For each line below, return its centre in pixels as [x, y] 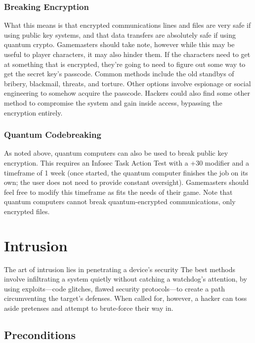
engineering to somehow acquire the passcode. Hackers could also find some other [127, 93]
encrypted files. [27, 211]
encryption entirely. [33, 112]
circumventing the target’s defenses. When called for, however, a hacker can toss [126, 298]
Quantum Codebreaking [53, 135]
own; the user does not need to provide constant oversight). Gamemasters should [127, 182]
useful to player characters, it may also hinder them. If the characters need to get [127, 54]
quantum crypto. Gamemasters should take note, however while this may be [119, 44]
